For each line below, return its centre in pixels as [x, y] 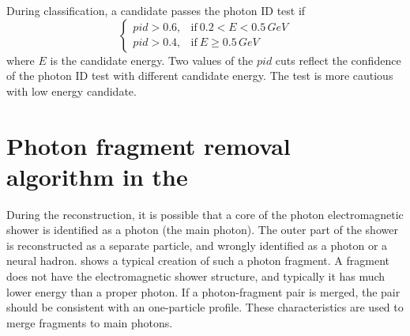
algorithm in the [97, 176]
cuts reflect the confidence [338, 60]
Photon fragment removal [149, 145]
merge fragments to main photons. [90, 322]
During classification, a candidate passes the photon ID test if [156, 10]
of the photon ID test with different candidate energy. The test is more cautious [200, 76]
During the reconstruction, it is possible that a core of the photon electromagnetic [205, 214]
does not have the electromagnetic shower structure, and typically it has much [196, 276]
